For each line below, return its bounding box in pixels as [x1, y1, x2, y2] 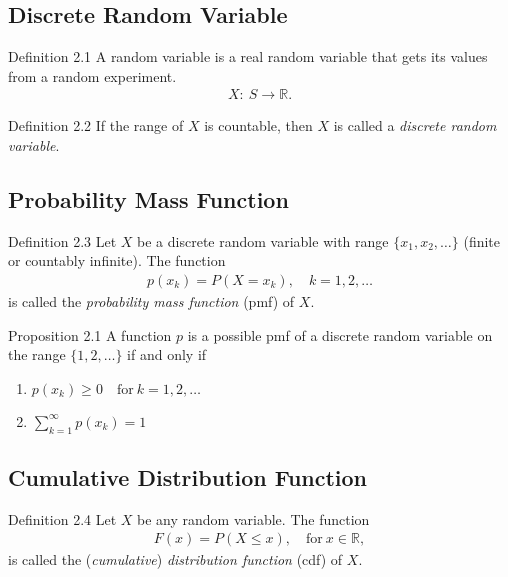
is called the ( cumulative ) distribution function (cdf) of [8, 549, 343, 570]
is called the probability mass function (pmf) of [8, 291, 295, 312]
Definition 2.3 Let [8, 230, 117, 251]
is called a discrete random [333, 115, 497, 136]
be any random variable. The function [137, 508, 370, 529]
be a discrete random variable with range [137, 230, 389, 251]
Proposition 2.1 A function [8, 324, 172, 345]
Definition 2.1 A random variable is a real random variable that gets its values [8, 46, 488, 67]
